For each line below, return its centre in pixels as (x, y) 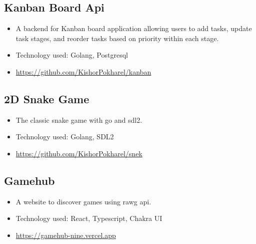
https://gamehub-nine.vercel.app (66, 235)
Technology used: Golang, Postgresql (72, 55)
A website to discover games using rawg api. (83, 201)
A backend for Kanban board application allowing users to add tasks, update (134, 28)
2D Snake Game (47, 98)
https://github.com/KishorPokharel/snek (79, 153)
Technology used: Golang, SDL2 (65, 137)
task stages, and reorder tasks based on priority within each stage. (117, 38)
